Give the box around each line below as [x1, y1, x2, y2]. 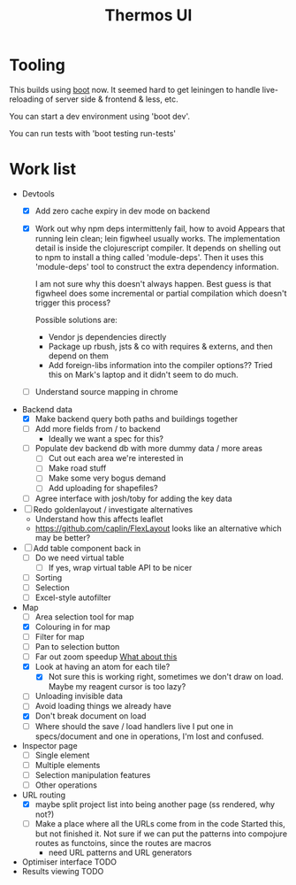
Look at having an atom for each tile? [34, 661, 171, 673]
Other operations [34, 780, 97, 790]
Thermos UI [104, 5, 193, 26]
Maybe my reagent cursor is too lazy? [48, 681, 186, 692]
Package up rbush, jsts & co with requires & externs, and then [48, 342, 274, 351]
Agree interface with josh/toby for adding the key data [34, 493, 232, 504]
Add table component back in [33, 543, 141, 553]
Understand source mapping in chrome [34, 387, 178, 396]
